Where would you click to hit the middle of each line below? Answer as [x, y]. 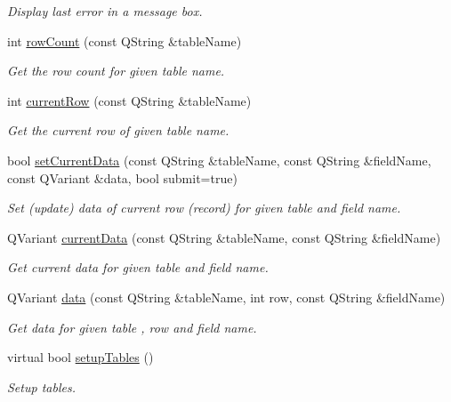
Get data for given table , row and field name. [132, 327]
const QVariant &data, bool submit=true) [122, 177]
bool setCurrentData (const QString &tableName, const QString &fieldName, [219, 160]
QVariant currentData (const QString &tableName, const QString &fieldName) [224, 237]
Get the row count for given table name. [116, 71]
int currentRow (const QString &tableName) [129, 100]
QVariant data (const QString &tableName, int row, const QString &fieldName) [226, 297]
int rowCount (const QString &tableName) [125, 40]
